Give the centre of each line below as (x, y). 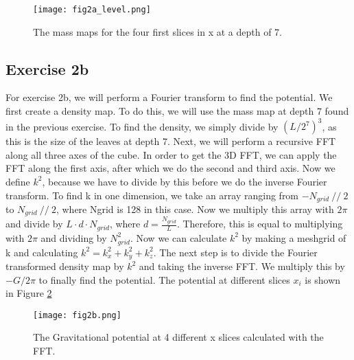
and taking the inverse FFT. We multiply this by (242, 266)
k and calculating (42, 252)
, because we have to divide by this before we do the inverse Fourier (185, 181)
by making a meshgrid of (294, 237)
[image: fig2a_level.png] (92, 10)
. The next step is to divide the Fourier (235, 252)
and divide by (34, 224)
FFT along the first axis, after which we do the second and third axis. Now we (170, 168)
